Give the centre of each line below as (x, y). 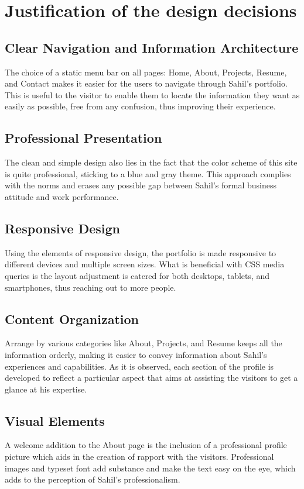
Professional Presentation (83, 138)
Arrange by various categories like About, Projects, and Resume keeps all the (144, 343)
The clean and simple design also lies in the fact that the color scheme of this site (151, 162)
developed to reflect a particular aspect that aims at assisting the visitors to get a (151, 378)
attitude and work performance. (62, 196)
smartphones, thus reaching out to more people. (90, 287)
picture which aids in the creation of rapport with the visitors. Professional (139, 457)
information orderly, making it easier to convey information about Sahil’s (136, 354)
